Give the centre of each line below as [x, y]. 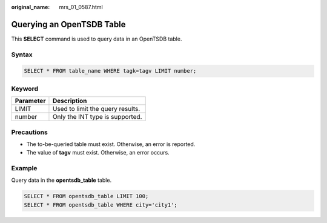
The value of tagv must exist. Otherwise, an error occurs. [98, 153]
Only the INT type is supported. [97, 117]
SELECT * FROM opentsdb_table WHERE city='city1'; [101, 205]
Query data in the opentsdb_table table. [61, 180]
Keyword [25, 88]
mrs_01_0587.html [81, 7]
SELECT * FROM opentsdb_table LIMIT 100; [86, 196]
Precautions [29, 132]
